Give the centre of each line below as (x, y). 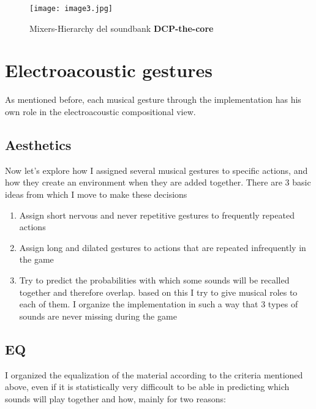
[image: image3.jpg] (71, 9)
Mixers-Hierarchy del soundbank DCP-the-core (122, 28)
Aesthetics (38, 144)
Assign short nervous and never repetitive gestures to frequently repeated (157, 215)
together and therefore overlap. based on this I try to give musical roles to (158, 292)
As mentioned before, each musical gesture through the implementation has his (153, 99)
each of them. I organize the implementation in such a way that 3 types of (159, 304)
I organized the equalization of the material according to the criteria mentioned (154, 374)
